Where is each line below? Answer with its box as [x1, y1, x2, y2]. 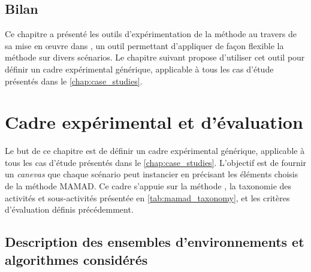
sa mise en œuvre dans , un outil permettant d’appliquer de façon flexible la [5, 39, 284, 52]
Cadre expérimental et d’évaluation [5, 110, 303, 134]
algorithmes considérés [5, 250, 148, 268]
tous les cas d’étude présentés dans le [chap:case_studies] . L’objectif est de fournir [5, 156, 307, 168]
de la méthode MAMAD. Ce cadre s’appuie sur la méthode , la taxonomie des [5, 180, 292, 192]
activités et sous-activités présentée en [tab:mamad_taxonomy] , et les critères [5, 191, 290, 204]
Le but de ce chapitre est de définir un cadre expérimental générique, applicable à [5, 144, 305, 157]
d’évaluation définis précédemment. [5, 203, 134, 216]
